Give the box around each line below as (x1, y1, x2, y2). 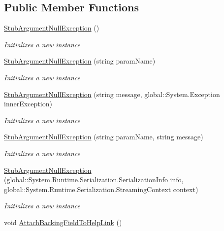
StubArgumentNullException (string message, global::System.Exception (4, 89, 220, 99)
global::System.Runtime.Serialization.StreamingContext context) (4, 184, 198, 194)
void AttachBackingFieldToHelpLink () (4, 217, 122, 227)
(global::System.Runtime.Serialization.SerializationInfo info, (4, 174, 184, 185)
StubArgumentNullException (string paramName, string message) (4, 132, 203, 142)
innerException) (4, 99, 52, 109)
